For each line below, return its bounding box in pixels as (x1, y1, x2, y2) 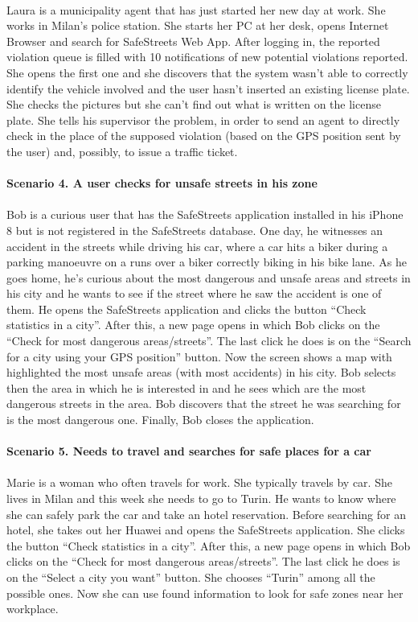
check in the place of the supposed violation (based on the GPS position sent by (6, 127, 401, 144)
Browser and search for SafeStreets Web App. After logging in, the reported (6, 32, 380, 49)
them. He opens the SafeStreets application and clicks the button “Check (6, 300, 367, 317)
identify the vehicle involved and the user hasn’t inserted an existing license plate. (6, 80, 410, 97)
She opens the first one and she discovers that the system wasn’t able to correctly (6, 64, 408, 80)
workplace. (6, 600, 59, 617)
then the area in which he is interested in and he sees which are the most (6, 379, 367, 396)
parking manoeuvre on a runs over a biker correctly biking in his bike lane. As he (6, 253, 407, 270)
